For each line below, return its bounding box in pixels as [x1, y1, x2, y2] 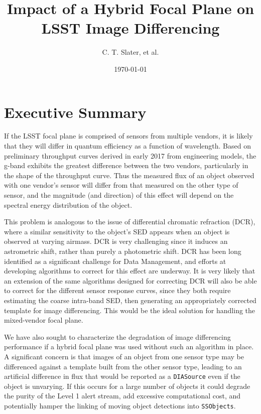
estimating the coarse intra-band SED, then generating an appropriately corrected [4, 295, 256, 305]
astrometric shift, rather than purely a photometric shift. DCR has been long [4, 245, 241, 256]
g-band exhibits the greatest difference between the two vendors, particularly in [4, 160, 248, 171]
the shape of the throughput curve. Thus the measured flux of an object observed [4, 170, 254, 180]
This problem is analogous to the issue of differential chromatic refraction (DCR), [4, 216, 255, 227]
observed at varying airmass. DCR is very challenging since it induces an [4, 236, 228, 246]
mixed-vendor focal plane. [4, 315, 83, 325]
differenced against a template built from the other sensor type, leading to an [4, 361, 242, 371]
